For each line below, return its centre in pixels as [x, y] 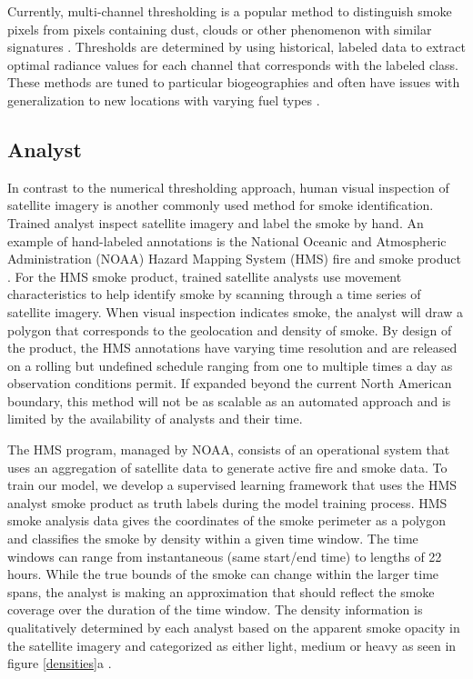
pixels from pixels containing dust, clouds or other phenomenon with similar [220, 29]
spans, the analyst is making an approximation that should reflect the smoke [221, 591]
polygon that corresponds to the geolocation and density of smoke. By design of [230, 330]
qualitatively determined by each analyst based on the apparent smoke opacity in [234, 628]
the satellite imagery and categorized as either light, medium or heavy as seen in [232, 645]
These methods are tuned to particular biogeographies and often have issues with [234, 82]
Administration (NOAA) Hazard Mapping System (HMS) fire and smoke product [234, 259]
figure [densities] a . [60, 663]
